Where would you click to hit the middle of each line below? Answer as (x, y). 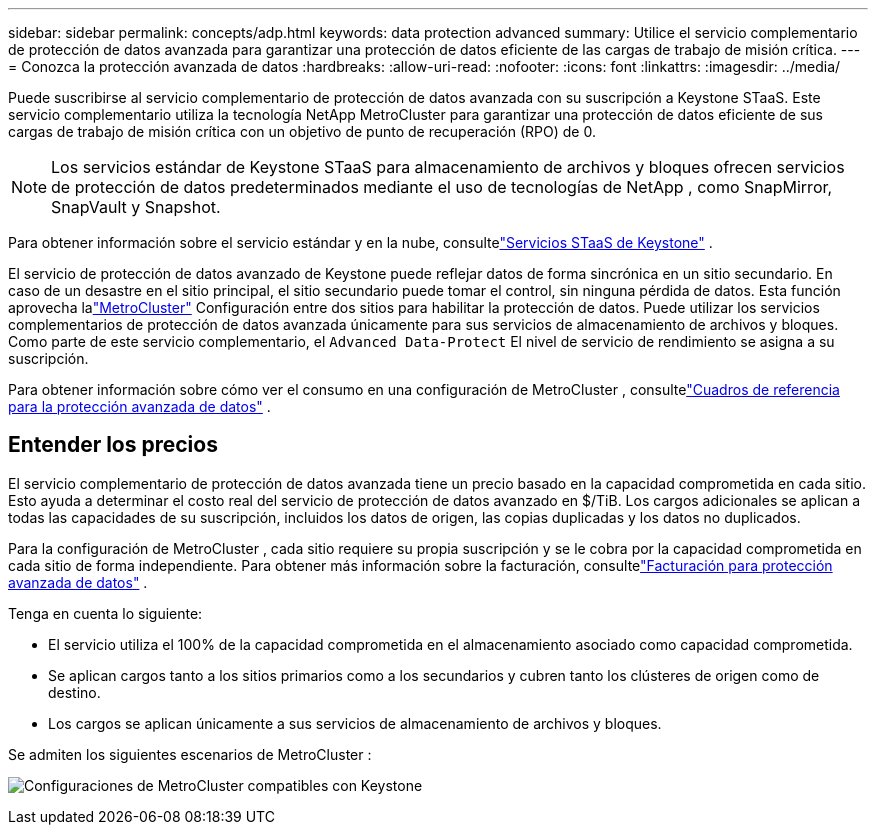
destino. (74, 692)
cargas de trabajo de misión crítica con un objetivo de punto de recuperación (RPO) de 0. (302, 131)
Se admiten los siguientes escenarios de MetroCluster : (190, 754)
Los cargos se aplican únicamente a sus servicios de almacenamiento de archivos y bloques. (355, 723)
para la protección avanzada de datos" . (139, 406)
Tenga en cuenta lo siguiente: (105, 613)
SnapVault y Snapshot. (136, 207)
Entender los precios (113, 445)
